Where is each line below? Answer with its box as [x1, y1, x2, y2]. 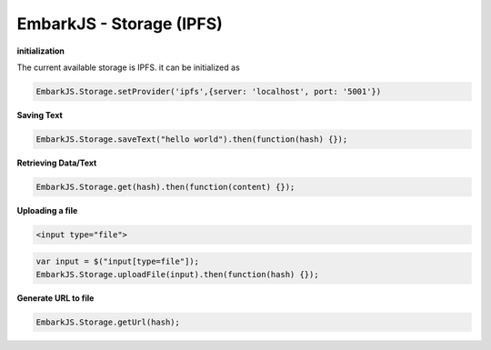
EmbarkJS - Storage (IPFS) [16, 14, 223, 34]
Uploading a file [16, 205, 78, 215]
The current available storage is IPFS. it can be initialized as [16, 62, 240, 73]
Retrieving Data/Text [16, 157, 97, 168]
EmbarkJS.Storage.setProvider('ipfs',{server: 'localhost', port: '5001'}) [35, 86, 382, 96]
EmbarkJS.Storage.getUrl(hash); [35, 316, 181, 327]
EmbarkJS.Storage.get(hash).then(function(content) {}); [35, 182, 296, 192]
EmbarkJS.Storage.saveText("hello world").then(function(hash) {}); [35, 134, 348, 145]
